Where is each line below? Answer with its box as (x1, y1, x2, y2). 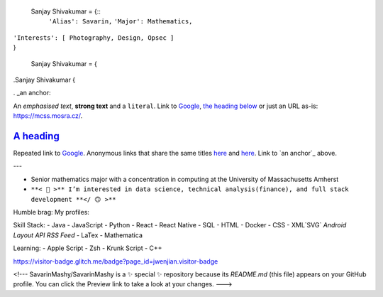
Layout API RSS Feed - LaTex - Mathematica (13, 231, 143, 239)
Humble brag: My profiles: (13, 207, 90, 216)
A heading (13, 130, 60, 142)
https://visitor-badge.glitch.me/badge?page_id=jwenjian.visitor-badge (13, 256, 218, 266)
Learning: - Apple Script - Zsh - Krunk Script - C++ (13, 244, 162, 252)
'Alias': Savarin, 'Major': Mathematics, (48, 18, 193, 26)
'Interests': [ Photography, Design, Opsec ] (13, 33, 174, 42)
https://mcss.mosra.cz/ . (13, 112, 83, 120)
